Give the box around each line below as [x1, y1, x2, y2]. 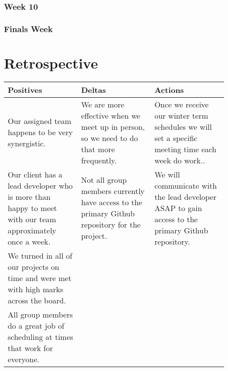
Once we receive [154, 98, 209, 110]
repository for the [81, 219, 141, 230]
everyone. [8, 353, 39, 365]
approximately [8, 224, 57, 236]
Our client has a [8, 168, 63, 180]
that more [81, 143, 115, 155]
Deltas [81, 84, 106, 95]
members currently [81, 185, 145, 197]
